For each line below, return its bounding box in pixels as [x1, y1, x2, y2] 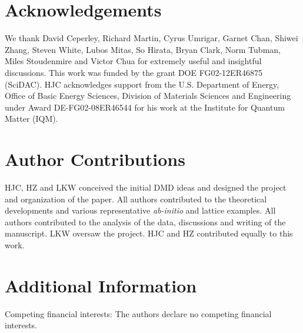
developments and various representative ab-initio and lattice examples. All [5, 204, 276, 217]
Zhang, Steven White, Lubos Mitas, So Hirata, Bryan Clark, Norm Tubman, [5, 43, 281, 55]
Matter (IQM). [5, 112, 58, 125]
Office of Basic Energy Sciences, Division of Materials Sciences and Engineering [5, 89, 291, 102]
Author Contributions [5, 147, 185, 171]
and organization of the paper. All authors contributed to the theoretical [5, 192, 267, 205]
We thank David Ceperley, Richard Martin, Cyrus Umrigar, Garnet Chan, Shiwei [5, 32, 298, 44]
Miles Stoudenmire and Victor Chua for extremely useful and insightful [5, 55, 262, 67]
